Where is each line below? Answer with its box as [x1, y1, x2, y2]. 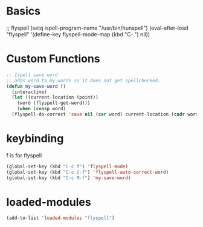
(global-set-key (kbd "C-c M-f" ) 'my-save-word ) [6, 174, 131, 181]
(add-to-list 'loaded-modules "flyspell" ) [6, 215, 115, 222]
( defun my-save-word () [6, 83, 66, 89]
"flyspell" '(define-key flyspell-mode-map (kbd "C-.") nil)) [6, 30, 150, 38]
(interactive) [11, 89, 47, 95]
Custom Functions [6, 52, 101, 66]
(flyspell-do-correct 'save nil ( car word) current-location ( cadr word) [11, 111, 201, 117]
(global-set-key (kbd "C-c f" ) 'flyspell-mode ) [6, 163, 129, 169]
